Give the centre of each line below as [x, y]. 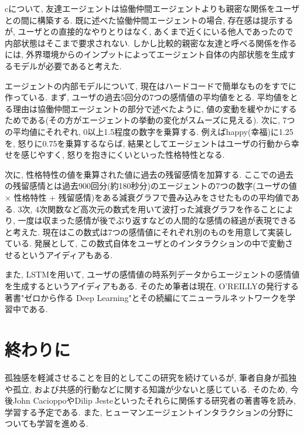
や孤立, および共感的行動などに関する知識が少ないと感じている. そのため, [146, 389]
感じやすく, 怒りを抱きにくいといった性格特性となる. [123, 155]
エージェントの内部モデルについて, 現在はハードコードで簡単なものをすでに [151, 85]
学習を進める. [62, 423]
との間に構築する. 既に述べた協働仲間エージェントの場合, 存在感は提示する [149, 20]
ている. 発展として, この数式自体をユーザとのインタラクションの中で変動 [145, 243]
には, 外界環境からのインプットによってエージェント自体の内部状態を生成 [146, 54]
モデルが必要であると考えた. [67, 65]
